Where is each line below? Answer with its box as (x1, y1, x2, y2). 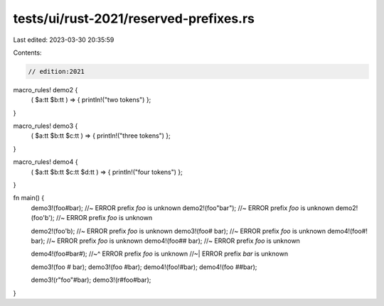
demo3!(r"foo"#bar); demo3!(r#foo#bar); (31, 275, 151, 284)
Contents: (13, 48, 42, 57)
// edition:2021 (28, 67, 85, 75)
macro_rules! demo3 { (13, 121, 78, 131)
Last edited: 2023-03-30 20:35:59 (13, 35, 114, 44)
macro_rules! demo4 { (13, 158, 78, 166)
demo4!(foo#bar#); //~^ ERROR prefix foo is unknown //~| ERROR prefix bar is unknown (31, 249, 288, 258)
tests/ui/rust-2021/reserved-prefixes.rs (13, 11, 255, 26)
